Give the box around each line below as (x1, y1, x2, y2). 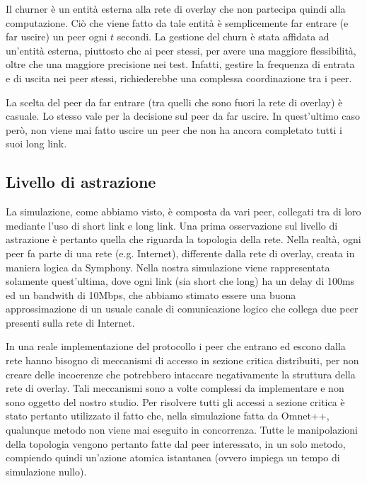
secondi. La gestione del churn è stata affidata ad (117, 29, 330, 44)
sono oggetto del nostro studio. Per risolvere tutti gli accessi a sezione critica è (6, 394, 345, 409)
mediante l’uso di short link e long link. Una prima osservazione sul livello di (6, 218, 338, 232)
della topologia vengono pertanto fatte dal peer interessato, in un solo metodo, (6, 436, 346, 451)
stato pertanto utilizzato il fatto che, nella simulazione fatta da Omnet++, (6, 408, 330, 423)
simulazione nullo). (6, 463, 87, 478)
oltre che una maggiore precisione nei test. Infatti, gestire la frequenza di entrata (6, 57, 355, 72)
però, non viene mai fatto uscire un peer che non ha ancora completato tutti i (6, 122, 342, 137)
